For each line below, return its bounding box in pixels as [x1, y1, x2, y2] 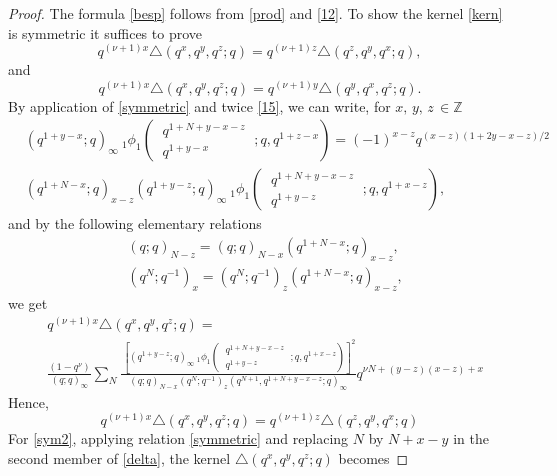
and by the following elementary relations [8, 213, 262, 234]
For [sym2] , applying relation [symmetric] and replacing [8, 428, 349, 449]
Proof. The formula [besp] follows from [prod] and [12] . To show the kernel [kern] [8, 3, 503, 23]
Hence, [8, 391, 49, 412]
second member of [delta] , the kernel [8, 448, 231, 469]
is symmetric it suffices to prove [8, 22, 202, 43]
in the [453, 428, 489, 449]
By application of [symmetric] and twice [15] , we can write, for [8, 95, 391, 116]
